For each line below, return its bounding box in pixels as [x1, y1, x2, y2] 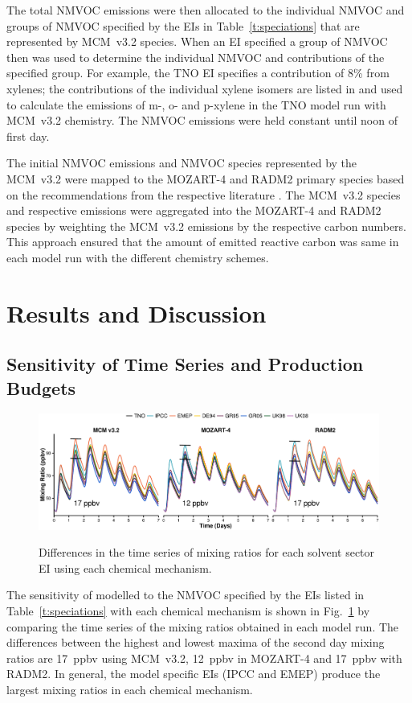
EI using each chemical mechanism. [39, 559, 212, 576]
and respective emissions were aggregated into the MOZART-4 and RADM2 [6, 202, 381, 219]
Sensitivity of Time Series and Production [6, 351, 364, 376]
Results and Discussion [6, 296, 267, 329]
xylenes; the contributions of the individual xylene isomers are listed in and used [6, 80, 403, 97]
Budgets [6, 375, 76, 400]
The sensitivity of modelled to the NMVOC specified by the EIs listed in [6, 586, 365, 603]
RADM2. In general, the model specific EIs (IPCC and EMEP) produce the [6, 665, 381, 682]
